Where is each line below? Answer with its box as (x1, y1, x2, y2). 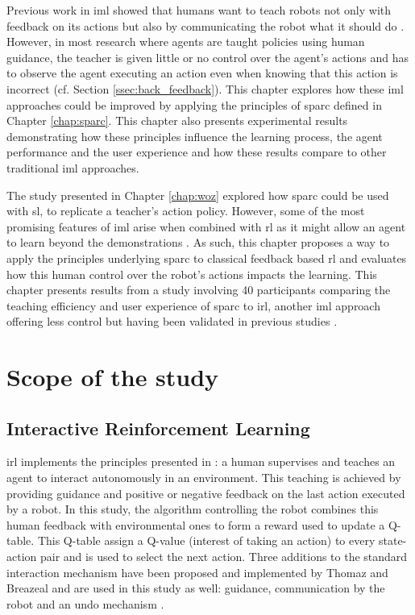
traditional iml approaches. (6, 159, 139, 176)
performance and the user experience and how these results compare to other (6, 143, 387, 160)
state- (378, 532, 407, 549)
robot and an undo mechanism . (6, 595, 164, 612)
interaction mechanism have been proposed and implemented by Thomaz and (6, 563, 388, 580)
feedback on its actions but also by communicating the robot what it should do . (6, 17, 405, 34)
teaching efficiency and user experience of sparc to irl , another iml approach (6, 297, 380, 314)
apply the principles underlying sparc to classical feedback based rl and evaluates (6, 249, 407, 266)
